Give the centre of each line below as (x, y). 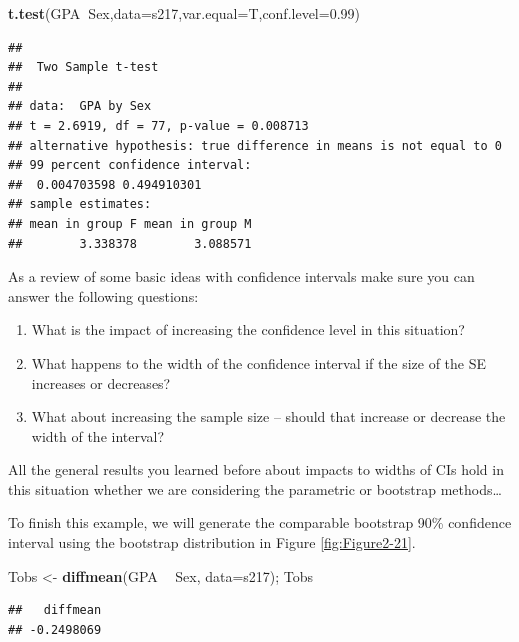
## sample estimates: (80, 204)
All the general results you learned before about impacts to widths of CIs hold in (256, 469)
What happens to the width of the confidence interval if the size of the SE (259, 362)
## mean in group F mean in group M (130, 223)
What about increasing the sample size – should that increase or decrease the (268, 416)
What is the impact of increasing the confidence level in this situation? (248, 329)
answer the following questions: (103, 295)
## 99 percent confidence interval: (130, 165)
